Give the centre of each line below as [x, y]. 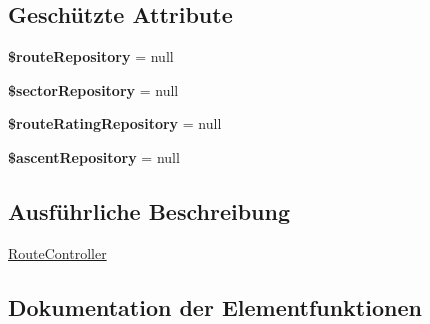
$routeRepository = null [91, 56]
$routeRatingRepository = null [115, 123]
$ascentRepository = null [94, 156]
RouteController [57, 252]
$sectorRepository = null [93, 89]
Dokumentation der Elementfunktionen [215, 306]
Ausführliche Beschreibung [149, 210]
